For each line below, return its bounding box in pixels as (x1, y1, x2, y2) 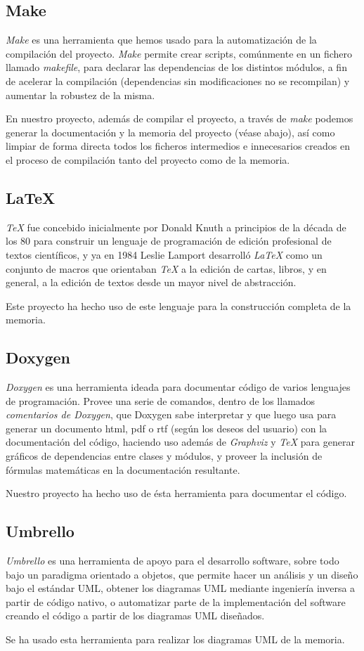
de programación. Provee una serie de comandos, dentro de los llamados (6, 393, 316, 408)
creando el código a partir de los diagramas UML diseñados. (6, 608, 265, 623)
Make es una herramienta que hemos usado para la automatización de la (6, 32, 317, 47)
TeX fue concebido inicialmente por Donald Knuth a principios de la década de (6, 219, 346, 234)
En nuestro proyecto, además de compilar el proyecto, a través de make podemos (6, 111, 353, 126)
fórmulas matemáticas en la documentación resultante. (6, 462, 240, 477)
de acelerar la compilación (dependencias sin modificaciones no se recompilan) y (6, 73, 350, 88)
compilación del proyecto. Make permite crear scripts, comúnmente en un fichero (6, 46, 353, 60)
